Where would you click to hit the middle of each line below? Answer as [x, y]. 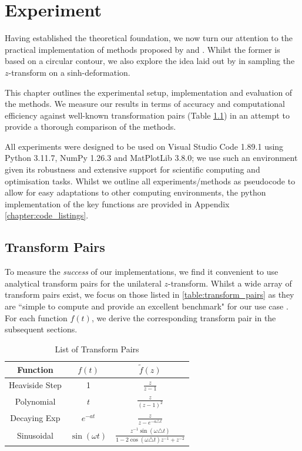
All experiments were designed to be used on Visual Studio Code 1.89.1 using [144, 146]
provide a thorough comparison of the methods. [90, 127]
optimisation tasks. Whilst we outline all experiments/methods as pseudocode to [150, 181]
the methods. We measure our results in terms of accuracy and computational [145, 104]
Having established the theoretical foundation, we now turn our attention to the [149, 38]
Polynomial [35, 401]
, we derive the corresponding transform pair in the [184, 317]
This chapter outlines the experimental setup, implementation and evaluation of [149, 92]
